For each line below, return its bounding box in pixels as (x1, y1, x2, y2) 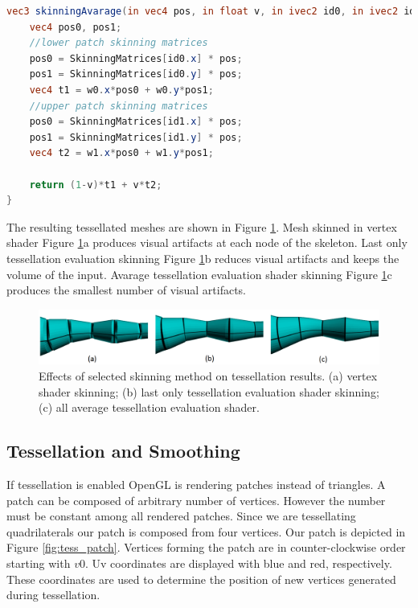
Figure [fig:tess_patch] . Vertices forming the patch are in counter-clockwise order (6, 539, 406, 556)
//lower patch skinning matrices (29, 37, 208, 49)
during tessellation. (6, 586, 100, 603)
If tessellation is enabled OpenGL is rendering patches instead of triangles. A (6, 476, 386, 492)
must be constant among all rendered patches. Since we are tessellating (6, 507, 356, 524)
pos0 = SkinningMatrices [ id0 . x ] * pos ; (29, 52, 243, 64)
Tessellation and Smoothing (6, 438, 240, 463)
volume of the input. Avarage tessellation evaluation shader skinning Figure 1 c (6, 265, 392, 282)
